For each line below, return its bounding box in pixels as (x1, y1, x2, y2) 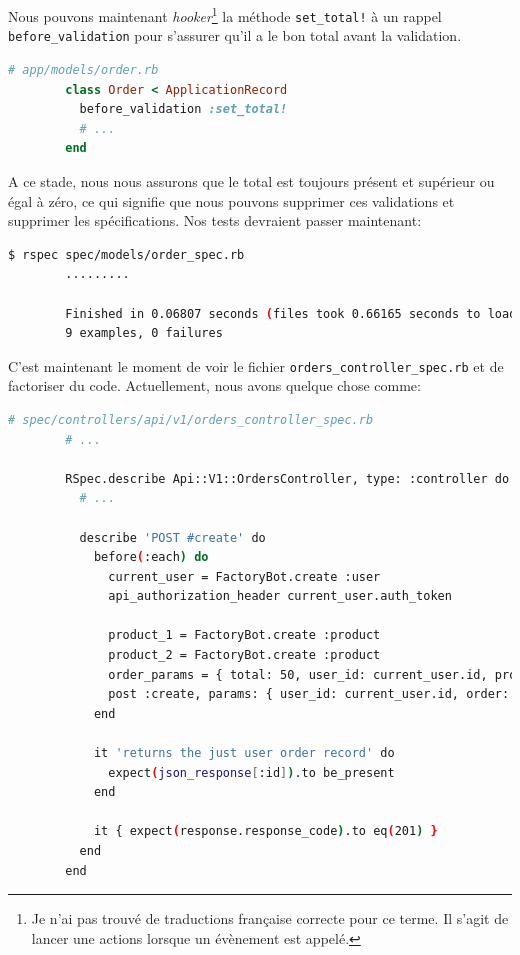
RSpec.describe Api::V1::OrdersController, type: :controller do (65, 471, 510, 486)
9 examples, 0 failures (65, 326, 223, 341)
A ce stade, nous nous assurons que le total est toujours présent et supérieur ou (8, 170, 495, 191)
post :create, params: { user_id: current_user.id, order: (108, 687, 510, 702)
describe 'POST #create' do (79, 530, 266, 545)
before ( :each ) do (93, 550, 209, 565)
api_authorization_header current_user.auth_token (108, 589, 452, 604)
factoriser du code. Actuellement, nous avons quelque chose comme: (8, 375, 421, 396)
